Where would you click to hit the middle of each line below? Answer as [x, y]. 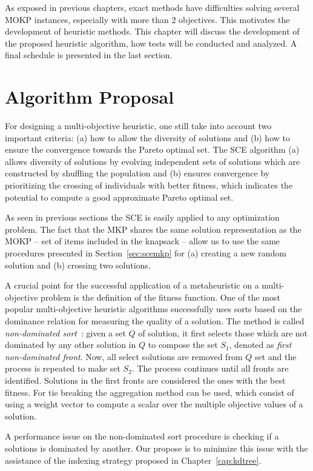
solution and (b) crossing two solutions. [78, 265]
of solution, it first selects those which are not [223, 332]
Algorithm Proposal [90, 97]
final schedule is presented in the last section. [89, 55]
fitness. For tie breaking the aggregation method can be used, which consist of [150, 392]
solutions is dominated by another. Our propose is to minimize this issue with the [156, 448]
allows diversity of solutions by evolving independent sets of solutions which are [153, 161]
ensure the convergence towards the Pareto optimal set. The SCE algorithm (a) [152, 149]
